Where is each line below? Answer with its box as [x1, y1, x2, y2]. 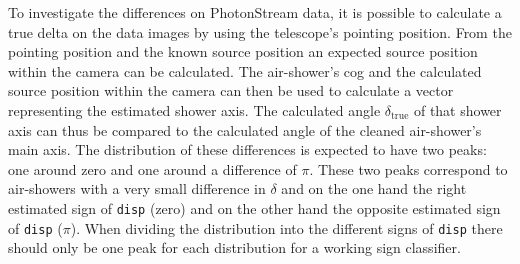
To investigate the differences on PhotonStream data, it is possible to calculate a [8, 2, 502, 22]
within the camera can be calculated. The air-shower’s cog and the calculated [8, 60, 482, 81]
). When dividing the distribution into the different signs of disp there [70, 217, 503, 238]
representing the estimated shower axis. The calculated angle [8, 99, 381, 120]
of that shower [413, 99, 502, 120]
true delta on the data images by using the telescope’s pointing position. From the [8, 21, 512, 42]
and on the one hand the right [281, 178, 467, 199]
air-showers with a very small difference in [8, 178, 266, 199]
